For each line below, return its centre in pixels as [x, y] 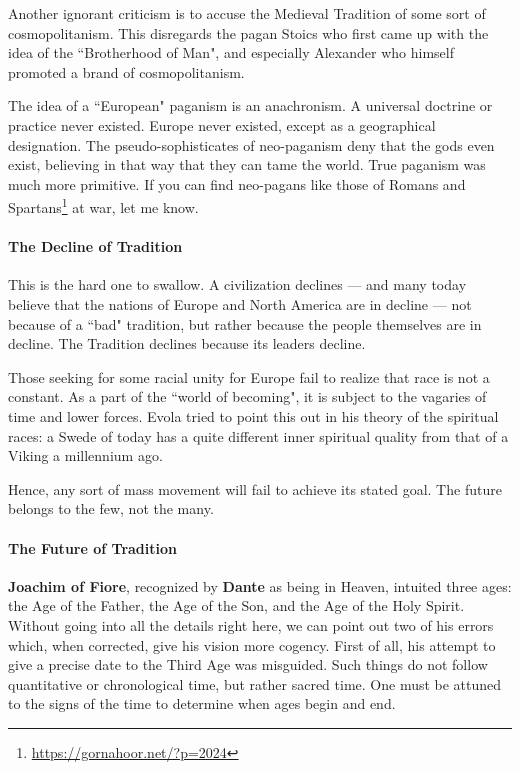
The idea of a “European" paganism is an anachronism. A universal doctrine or [250, 105]
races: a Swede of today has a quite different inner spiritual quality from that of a [258, 435]
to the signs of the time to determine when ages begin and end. [202, 703]
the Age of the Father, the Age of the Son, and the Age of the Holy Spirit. [236, 605]
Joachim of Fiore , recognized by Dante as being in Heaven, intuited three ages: [260, 585]
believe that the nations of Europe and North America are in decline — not [240, 303]
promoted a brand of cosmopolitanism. [126, 71]
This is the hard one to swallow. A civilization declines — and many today [237, 284]
